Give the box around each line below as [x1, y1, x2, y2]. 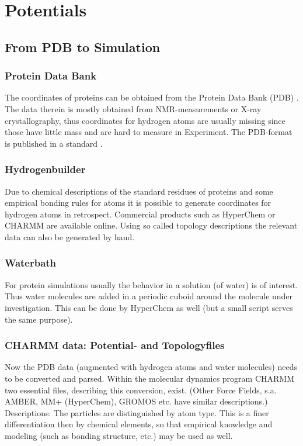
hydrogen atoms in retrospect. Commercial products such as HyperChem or [5, 208, 276, 220]
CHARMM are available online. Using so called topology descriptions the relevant [5, 219, 298, 231]
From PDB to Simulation [5, 37, 161, 56]
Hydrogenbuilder [5, 162, 86, 177]
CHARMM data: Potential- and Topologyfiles [5, 338, 225, 352]
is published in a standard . [5, 137, 103, 149]
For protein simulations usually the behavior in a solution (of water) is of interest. [5, 278, 298, 291]
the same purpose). [5, 313, 73, 325]
